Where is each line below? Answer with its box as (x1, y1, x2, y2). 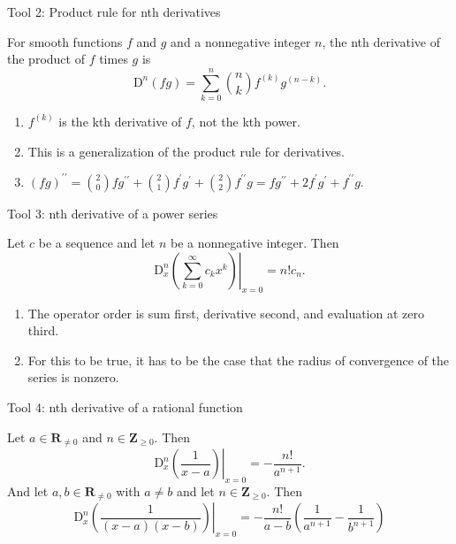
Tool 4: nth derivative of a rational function (7, 397, 243, 416)
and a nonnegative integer (171, 32, 311, 50)
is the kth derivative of (58, 111, 182, 130)
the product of (7, 50, 85, 68)
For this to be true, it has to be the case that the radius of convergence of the (27, 350, 450, 369)
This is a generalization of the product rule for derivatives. (27, 142, 346, 160)
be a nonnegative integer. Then (171, 234, 339, 252)
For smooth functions (7, 32, 123, 50)
